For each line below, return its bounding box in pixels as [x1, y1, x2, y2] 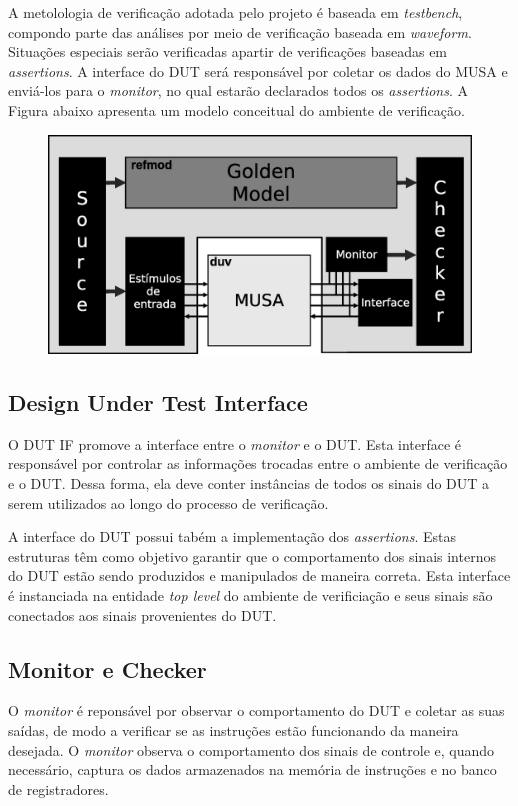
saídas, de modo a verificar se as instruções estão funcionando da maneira [8, 719, 459, 740]
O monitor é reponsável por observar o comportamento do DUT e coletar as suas [8, 700, 505, 721]
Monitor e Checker [8, 653, 207, 684]
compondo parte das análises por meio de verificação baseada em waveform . [8, 21, 472, 42]
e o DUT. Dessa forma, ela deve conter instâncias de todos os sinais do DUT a [8, 473, 490, 493]
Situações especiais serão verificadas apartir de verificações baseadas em [8, 41, 448, 62]
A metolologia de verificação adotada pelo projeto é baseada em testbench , [8, 2, 463, 22]
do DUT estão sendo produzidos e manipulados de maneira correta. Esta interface [8, 565, 511, 586]
